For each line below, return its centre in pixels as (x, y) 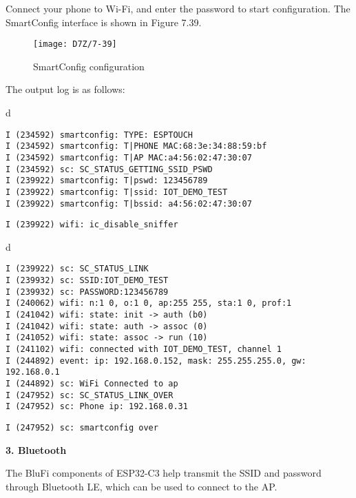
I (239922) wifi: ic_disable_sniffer (92, 225)
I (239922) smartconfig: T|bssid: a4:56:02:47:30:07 (129, 204)
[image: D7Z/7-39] (75, 44)
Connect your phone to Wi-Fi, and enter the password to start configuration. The (178, 8)
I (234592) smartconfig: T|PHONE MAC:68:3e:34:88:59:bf (136, 146)
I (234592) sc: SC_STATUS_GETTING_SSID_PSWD (109, 169)
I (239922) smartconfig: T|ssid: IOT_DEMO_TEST (117, 192)
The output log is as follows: (65, 89)
